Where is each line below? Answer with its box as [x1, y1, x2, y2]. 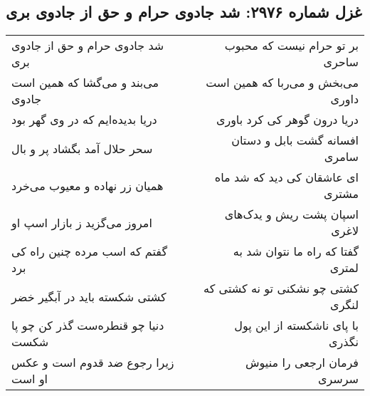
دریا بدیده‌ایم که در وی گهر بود [11, 111, 157, 128]
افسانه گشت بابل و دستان [231, 132, 359, 149]
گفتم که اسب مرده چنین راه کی [11, 243, 168, 260]
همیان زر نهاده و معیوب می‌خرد [11, 177, 164, 194]
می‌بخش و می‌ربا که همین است [206, 74, 359, 91]
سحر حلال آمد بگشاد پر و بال [11, 140, 153, 157]
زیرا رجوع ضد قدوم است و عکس [11, 354, 174, 371]
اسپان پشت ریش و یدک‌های [224, 206, 359, 223]
